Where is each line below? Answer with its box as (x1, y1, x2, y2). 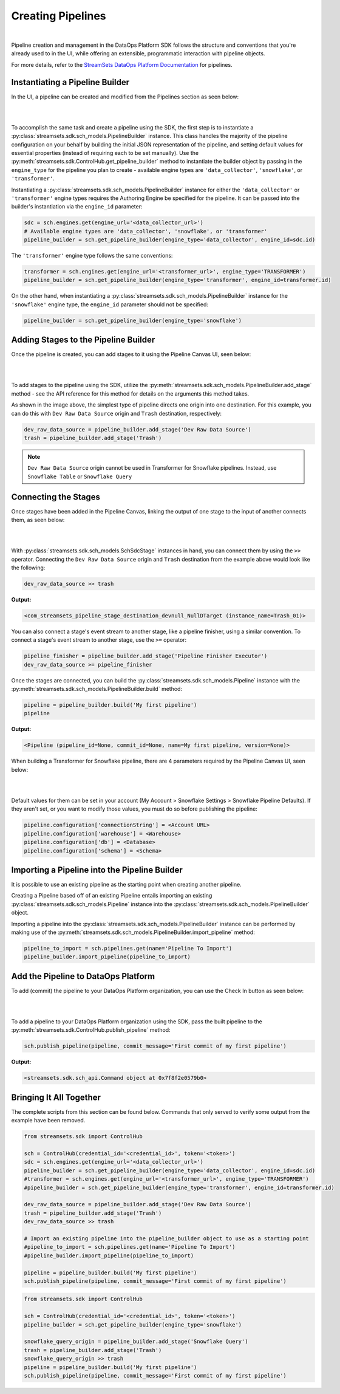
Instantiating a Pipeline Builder (11, 77, 130, 88)
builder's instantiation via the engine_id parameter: (11, 203, 143, 210)
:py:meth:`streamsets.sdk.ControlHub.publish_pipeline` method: (11, 1026, 171, 1034)
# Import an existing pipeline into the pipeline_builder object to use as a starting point (24, 1235, 309, 1242)
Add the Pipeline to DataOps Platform (11, 971, 155, 981)
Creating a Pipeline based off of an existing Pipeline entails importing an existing (11, 892, 212, 899)
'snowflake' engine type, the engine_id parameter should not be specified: (11, 301, 209, 308)
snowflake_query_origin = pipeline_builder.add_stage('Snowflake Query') (24, 1338, 248, 1345)
